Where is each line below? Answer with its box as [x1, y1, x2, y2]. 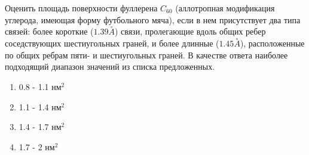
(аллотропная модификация [175, 2, 275, 14]
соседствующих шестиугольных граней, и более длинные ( [5, 37, 219, 49]
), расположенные [240, 37, 305, 49]
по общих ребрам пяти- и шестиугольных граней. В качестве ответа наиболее [5, 48, 288, 61]
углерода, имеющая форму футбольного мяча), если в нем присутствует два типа [5, 13, 301, 26]
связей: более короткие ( [5, 25, 94, 38]
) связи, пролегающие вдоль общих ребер [114, 25, 266, 38]
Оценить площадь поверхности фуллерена [5, 2, 158, 14]
